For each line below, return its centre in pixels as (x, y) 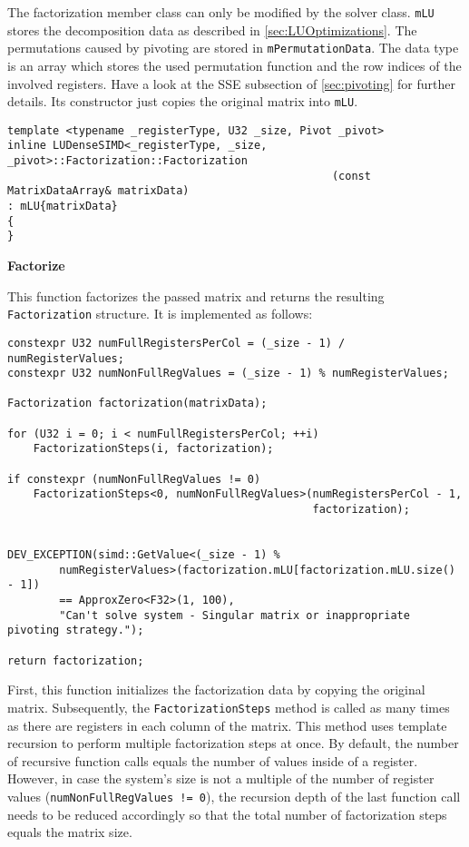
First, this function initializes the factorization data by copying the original (216, 689)
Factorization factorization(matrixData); (137, 404)
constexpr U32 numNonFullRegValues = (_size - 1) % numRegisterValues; (228, 374)
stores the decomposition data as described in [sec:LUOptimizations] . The (212, 30)
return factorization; (76, 660)
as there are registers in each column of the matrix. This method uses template (227, 725)
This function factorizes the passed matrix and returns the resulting (196, 295)
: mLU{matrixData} (63, 207)
